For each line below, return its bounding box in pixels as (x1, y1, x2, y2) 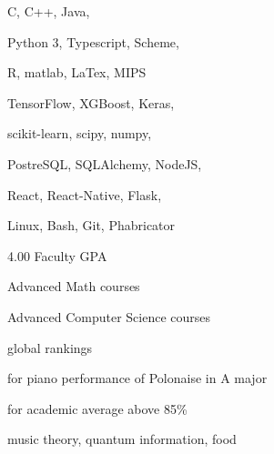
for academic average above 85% (7, 399, 188, 418)
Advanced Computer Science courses (7, 307, 211, 326)
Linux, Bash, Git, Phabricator (7, 216, 176, 235)
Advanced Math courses (7, 277, 140, 296)
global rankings (7, 338, 93, 357)
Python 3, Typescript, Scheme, (7, 32, 179, 51)
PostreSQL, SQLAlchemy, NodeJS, (7, 154, 202, 173)
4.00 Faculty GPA (7, 246, 107, 265)
